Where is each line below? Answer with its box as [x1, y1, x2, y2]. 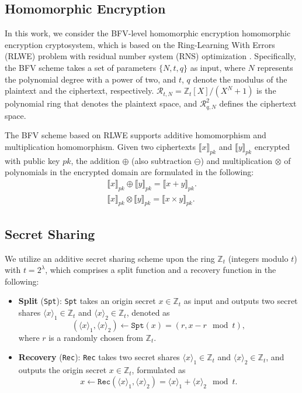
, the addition [71, 154, 120, 166]
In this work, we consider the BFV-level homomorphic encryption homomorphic [5, 27, 291, 39]
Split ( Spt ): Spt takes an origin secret [18, 295, 156, 307]
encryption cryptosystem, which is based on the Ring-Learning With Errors [5, 38, 275, 50]
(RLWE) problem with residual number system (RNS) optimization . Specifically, [5, 50, 296, 62]
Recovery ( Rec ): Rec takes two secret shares [18, 351, 180, 363]
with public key [5, 154, 60, 166]
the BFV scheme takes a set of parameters [5, 61, 157, 73]
